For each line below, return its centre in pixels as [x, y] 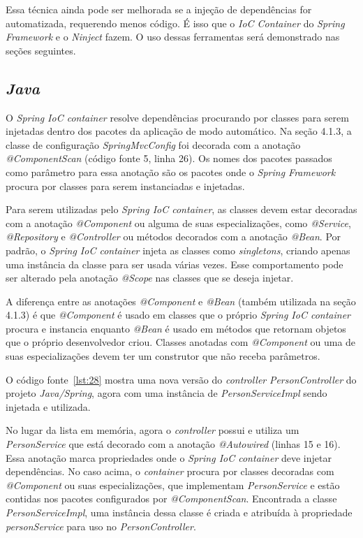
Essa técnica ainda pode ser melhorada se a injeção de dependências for [159, 9]
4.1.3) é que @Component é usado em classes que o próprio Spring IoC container [178, 315]
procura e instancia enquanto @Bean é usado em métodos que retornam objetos [176, 328]
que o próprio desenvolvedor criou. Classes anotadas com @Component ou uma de [181, 342]
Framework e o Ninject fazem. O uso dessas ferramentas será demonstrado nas [173, 37]
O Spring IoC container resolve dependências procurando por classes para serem [177, 117]
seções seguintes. [41, 50]
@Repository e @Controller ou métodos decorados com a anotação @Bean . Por [173, 237]
